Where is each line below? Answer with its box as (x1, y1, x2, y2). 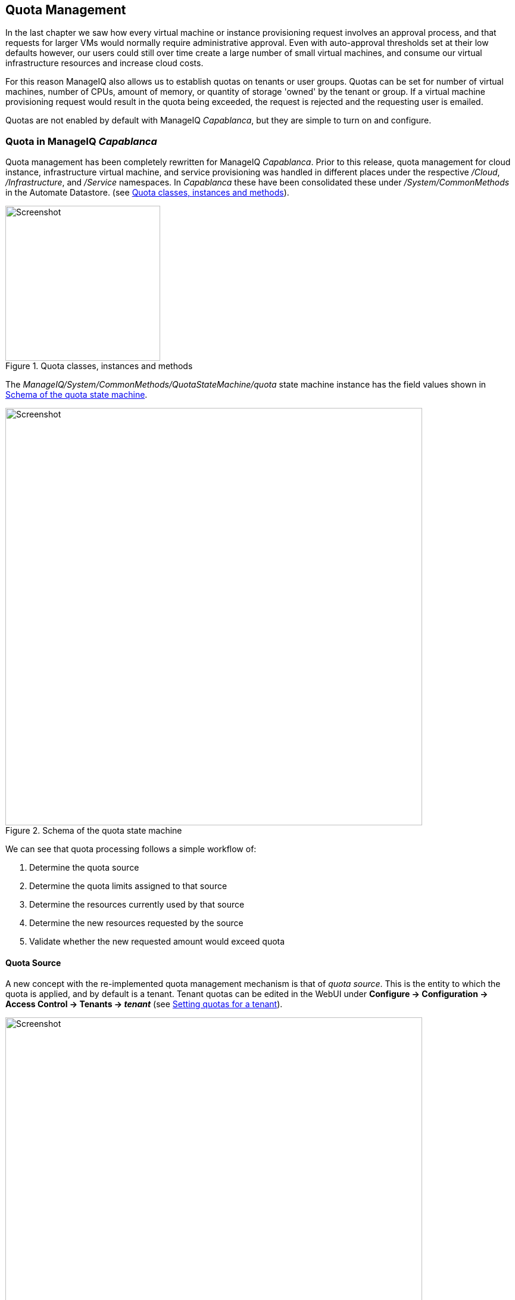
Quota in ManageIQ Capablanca (5, 135, 157, 147)
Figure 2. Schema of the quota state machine (5, 825, 182, 836)
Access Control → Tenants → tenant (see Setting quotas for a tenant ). (5, 999, 283, 1010)
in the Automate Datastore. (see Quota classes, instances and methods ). (5, 187, 289, 198)
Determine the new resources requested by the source (29, 918, 244, 928)
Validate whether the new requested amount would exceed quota (29, 936, 285, 947)
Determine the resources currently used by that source (29, 899, 245, 910)
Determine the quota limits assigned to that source (29, 881, 227, 892)
